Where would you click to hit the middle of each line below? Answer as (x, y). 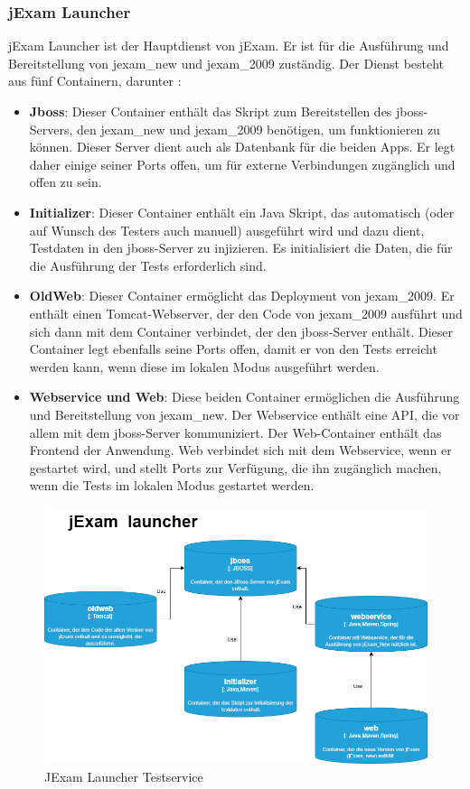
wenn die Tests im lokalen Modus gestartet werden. (172, 485)
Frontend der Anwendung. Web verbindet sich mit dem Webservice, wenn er (240, 450)
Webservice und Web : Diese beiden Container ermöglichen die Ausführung (244, 397)
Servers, (51, 129)
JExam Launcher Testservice (124, 777)
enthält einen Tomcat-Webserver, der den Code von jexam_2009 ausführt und (246, 313)
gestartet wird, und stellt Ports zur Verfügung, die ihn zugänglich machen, (235, 467)
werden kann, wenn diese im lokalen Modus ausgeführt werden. (204, 366)
